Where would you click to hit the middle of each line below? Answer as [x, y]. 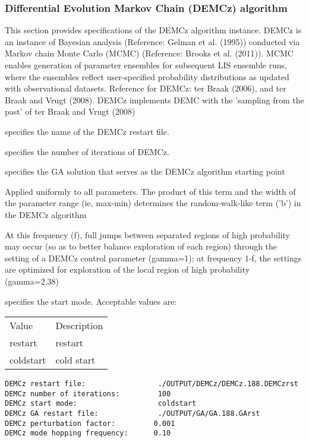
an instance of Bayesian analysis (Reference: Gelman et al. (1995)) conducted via [152, 41]
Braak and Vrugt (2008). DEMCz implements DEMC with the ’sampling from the [154, 100]
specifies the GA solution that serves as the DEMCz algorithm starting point [145, 171]
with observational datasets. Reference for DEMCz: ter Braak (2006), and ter [146, 88]
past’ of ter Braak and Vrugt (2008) [70, 111]
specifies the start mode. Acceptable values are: [91, 301]
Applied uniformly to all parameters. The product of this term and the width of [150, 191]
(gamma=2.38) [32, 281]
